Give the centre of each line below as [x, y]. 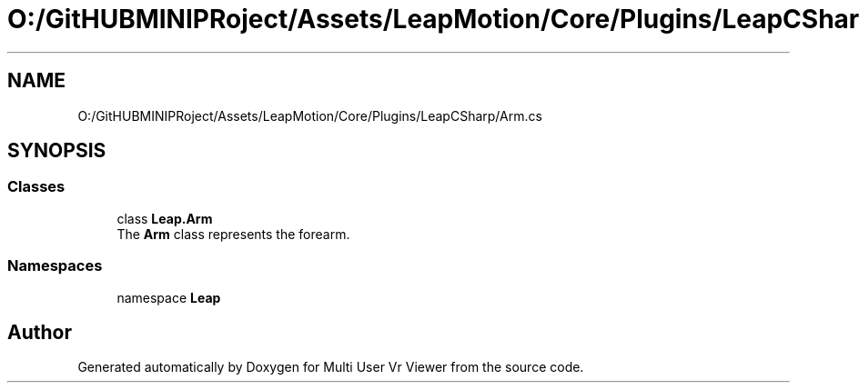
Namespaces [55, 266]
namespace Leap [169, 297]
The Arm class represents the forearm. [233, 234]
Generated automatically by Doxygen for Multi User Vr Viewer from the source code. [331, 367]
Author [40, 332]
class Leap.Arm [165, 218]
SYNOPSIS [57, 151]
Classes [36, 187]
